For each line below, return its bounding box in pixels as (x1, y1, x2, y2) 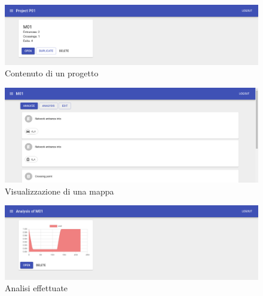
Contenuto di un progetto (5, 67, 99, 79)
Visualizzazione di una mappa (5, 184, 114, 197)
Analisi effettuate (5, 282, 68, 294)
